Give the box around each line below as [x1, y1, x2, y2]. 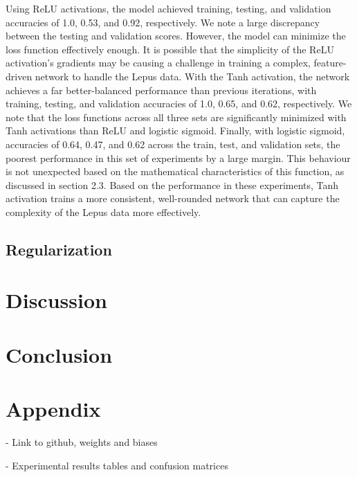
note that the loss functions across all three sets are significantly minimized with [6, 109, 347, 124]
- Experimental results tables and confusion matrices [6, 458, 228, 472]
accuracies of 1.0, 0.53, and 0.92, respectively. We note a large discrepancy [6, 15, 320, 29]
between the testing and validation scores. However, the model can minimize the [6, 28, 346, 43]
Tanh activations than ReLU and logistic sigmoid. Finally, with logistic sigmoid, [6, 123, 345, 138]
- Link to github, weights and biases [6, 435, 158, 449]
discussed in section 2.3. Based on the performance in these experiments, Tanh [6, 177, 339, 192]
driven [6, 69, 33, 83]
